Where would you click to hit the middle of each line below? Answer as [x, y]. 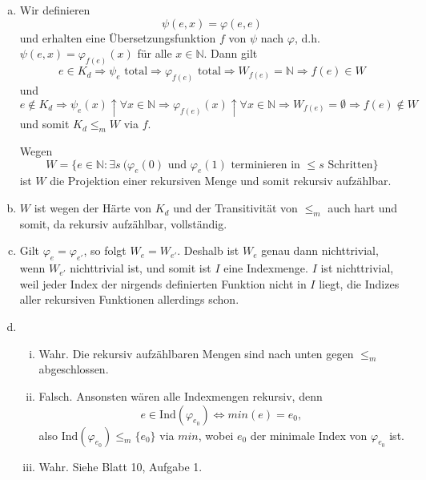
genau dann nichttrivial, [320, 250]
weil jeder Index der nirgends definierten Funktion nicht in [163, 283]
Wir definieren [55, 10]
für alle [155, 53]
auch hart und [363, 208]
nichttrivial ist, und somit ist [141, 268]
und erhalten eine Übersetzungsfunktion [118, 37]
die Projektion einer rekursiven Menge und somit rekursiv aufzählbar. [221, 181]
